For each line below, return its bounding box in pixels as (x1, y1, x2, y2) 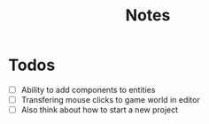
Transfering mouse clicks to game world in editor (20, 95, 200, 105)
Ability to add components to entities (20, 84, 156, 95)
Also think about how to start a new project (20, 105, 179, 115)
